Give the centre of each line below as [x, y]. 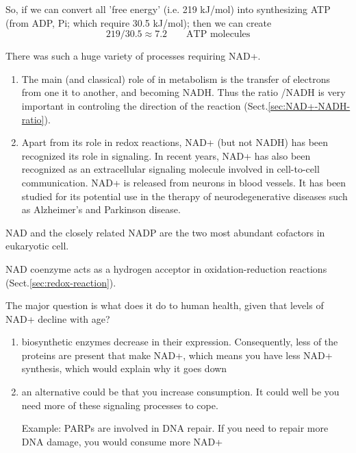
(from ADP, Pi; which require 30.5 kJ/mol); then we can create [139, 22]
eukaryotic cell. [37, 246]
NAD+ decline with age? [58, 318]
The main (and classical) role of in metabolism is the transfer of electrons [176, 78]
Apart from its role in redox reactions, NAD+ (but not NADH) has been [175, 142]
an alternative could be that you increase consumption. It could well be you [180, 392]
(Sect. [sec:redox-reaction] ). [61, 282]
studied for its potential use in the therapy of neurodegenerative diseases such [185, 196]
